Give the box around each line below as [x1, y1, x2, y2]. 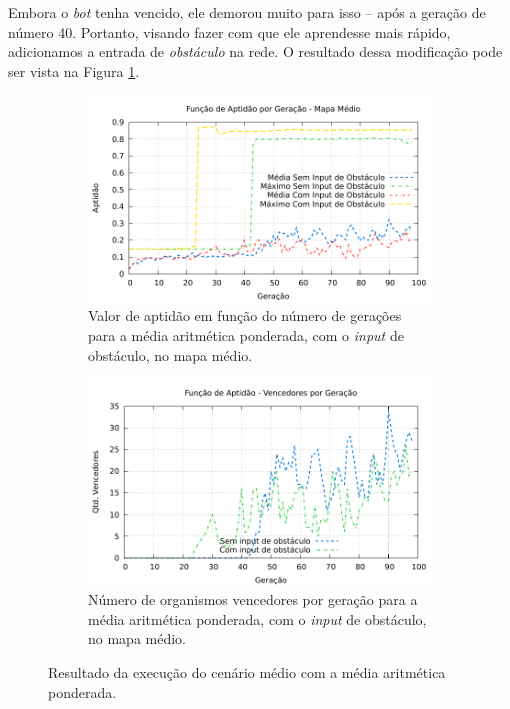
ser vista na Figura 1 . [8, 60, 140, 81]
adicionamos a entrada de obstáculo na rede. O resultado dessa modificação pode [8, 41, 503, 62]
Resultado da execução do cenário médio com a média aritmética [48, 661, 446, 682]
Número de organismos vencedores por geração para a [88, 589, 418, 610]
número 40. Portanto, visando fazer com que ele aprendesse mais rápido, [8, 21, 451, 42]
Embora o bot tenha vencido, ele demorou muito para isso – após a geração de [8, 2, 486, 22]
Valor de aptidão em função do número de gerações [88, 305, 402, 326]
